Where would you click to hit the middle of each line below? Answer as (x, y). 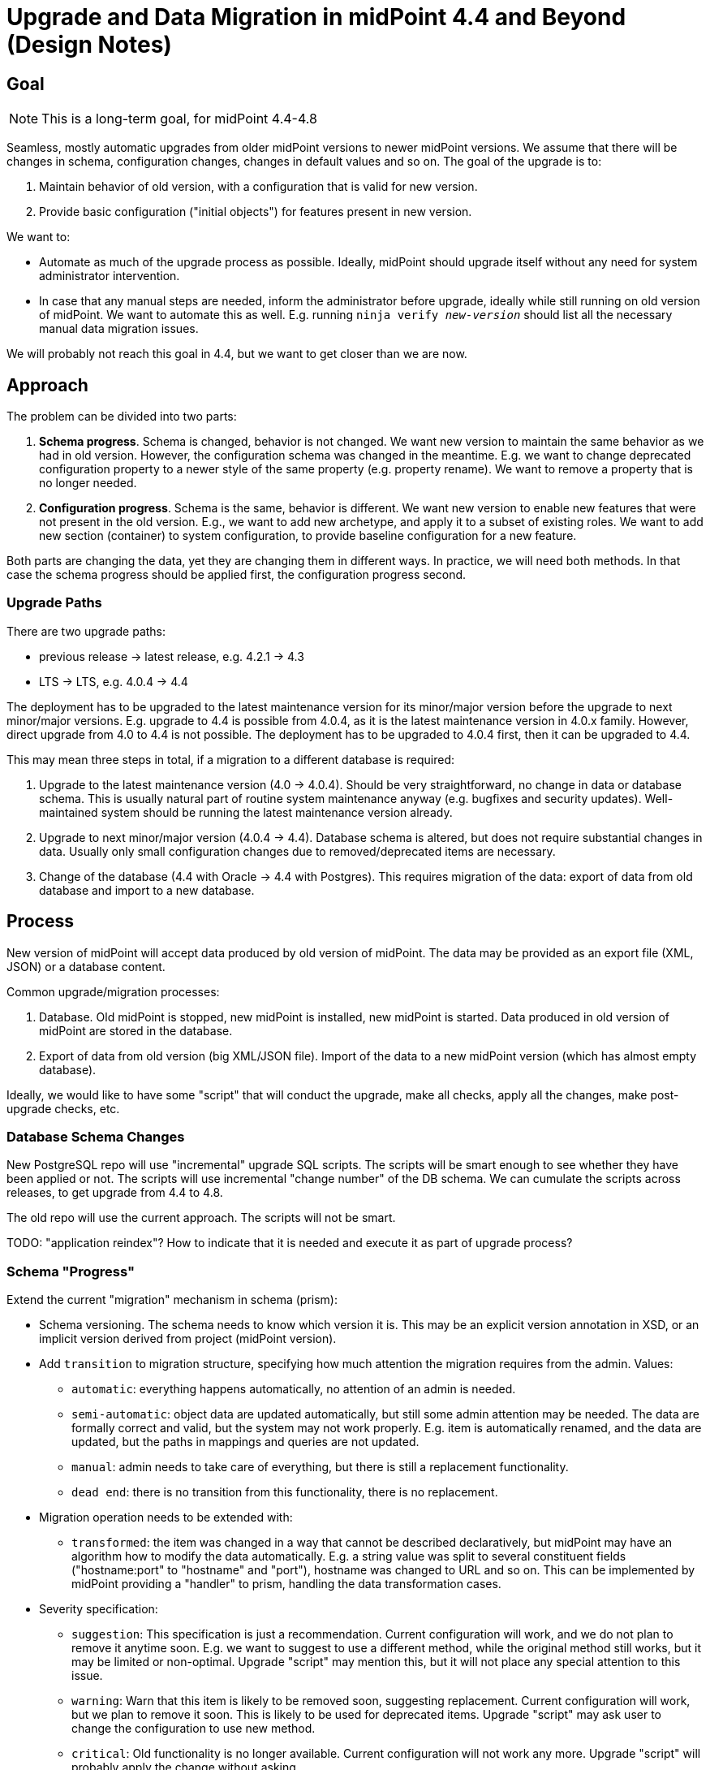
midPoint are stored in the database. (136, 1030)
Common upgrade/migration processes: (113, 991)
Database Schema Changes (96, 1136)
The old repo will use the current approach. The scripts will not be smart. (201, 1218)
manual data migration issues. (119, 329)
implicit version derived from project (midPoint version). (188, 1339)
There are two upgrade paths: (86, 631)
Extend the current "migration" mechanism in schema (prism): (172, 1300)
